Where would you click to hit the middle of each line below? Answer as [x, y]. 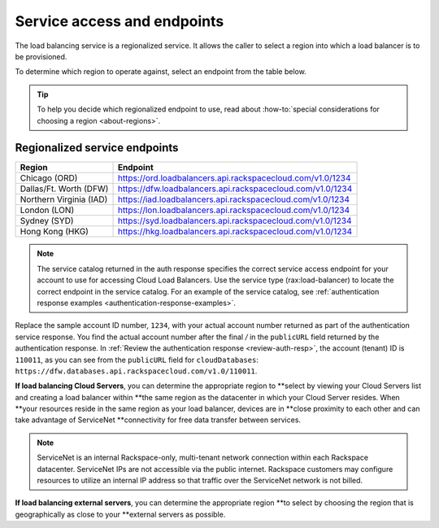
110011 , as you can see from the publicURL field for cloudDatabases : [137, 360]
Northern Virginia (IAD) [64, 199]
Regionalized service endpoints [97, 148]
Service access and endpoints [120, 21]
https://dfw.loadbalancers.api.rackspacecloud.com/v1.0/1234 [235, 189]
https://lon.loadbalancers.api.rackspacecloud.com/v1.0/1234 [234, 210]
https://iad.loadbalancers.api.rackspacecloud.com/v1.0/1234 [233, 199]
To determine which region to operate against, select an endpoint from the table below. [161, 72]
